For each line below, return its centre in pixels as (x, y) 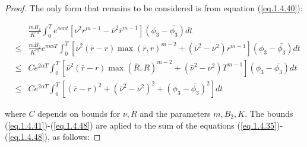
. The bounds (269, 114)
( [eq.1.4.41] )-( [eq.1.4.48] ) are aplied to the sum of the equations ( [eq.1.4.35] (141, 125)
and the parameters (175, 114)
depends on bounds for (79, 114)
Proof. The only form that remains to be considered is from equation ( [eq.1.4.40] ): (154, 8)
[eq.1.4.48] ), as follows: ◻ (54, 137)
